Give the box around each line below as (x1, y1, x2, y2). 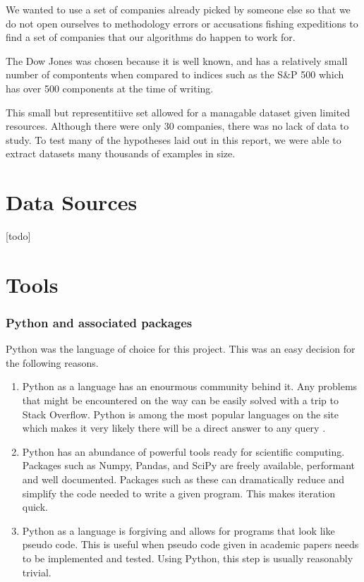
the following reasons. (6, 355, 99, 370)
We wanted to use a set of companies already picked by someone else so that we (6, 2, 351, 16)
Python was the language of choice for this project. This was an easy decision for (6, 341, 356, 356)
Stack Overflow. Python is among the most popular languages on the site (22, 406, 339, 421)
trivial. (22, 564, 51, 579)
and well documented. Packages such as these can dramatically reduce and (22, 472, 345, 486)
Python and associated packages (6, 313, 193, 331)
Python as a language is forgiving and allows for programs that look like (22, 523, 335, 538)
